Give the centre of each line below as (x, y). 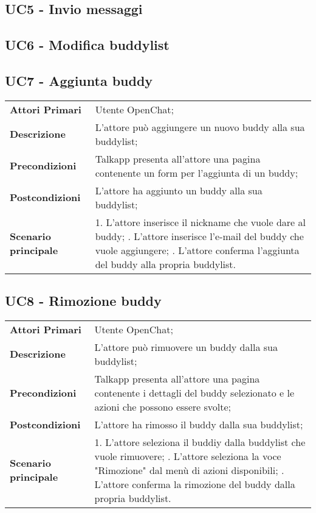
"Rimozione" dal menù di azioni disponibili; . (189, 470)
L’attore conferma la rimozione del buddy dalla (195, 484)
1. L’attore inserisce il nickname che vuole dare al (200, 222)
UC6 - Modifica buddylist (87, 45)
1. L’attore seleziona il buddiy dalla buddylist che (200, 442)
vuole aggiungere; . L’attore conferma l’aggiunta (197, 250)
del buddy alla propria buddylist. (166, 264)
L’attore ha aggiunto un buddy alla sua (179, 190)
